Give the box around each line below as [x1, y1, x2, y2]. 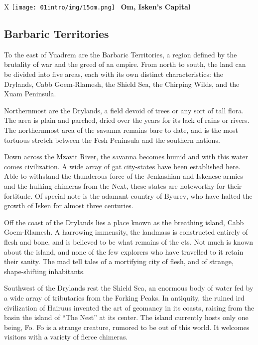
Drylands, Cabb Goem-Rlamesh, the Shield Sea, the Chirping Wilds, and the [4, 78, 240, 89]
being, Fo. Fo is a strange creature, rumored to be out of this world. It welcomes [4, 322, 250, 332]
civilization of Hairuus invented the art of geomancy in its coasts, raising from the [4, 302, 255, 313]
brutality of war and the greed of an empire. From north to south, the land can [4, 59, 246, 69]
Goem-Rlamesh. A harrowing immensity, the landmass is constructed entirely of [4, 227, 248, 237]
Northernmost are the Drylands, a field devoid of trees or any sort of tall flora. [4, 105, 244, 115]
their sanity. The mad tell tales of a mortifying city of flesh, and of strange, [4, 256, 234, 267]
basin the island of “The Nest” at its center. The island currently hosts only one [4, 312, 249, 323]
